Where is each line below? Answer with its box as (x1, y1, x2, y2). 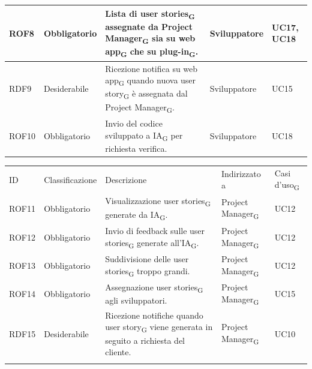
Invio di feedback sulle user (105, 224, 205, 236)
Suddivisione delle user (105, 252, 189, 265)
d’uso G (274, 178, 299, 192)
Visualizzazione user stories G (105, 194, 211, 209)
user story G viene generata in (105, 320, 213, 335)
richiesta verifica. (105, 142, 167, 154)
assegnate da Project (105, 20, 193, 32)
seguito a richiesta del (105, 334, 185, 346)
